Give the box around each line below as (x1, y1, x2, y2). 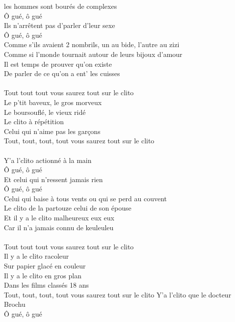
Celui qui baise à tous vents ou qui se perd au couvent (4, 193, 167, 203)
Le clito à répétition (4, 116, 64, 127)
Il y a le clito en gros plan (4, 270, 81, 280)
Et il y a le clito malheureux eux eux (4, 213, 115, 223)
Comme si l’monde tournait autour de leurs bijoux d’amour (4, 49, 183, 59)
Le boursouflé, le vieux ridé (4, 107, 86, 117)
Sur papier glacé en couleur (4, 261, 86, 271)
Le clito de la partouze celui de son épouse (4, 203, 131, 213)
